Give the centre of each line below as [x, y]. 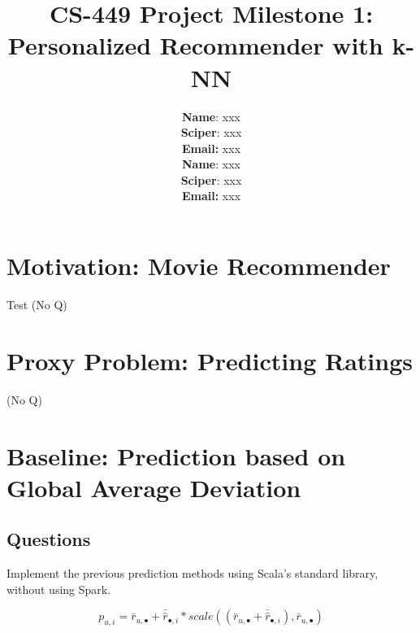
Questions [49, 539]
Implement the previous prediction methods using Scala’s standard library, [193, 573]
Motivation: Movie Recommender [199, 266]
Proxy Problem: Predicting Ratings [210, 360]
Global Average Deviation [154, 487]
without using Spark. [59, 589]
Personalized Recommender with [195, 45]
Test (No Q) [37, 304]
